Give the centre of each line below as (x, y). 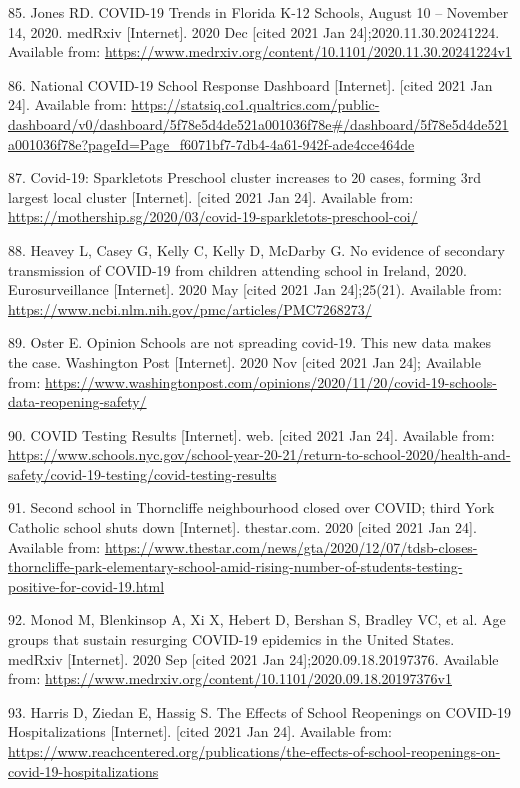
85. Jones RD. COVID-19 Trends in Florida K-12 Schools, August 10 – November (258, 12)
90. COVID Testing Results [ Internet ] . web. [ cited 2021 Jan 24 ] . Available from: (251, 434)
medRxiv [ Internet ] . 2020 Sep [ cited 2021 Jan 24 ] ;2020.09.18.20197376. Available (253, 658)
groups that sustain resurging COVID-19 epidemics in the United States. (231, 639)
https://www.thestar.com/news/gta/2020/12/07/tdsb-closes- (291, 546)
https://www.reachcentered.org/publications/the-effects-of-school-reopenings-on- (254, 751)
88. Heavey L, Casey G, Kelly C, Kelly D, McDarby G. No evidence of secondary (256, 249)
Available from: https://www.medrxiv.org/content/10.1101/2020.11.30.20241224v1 (260, 51)
